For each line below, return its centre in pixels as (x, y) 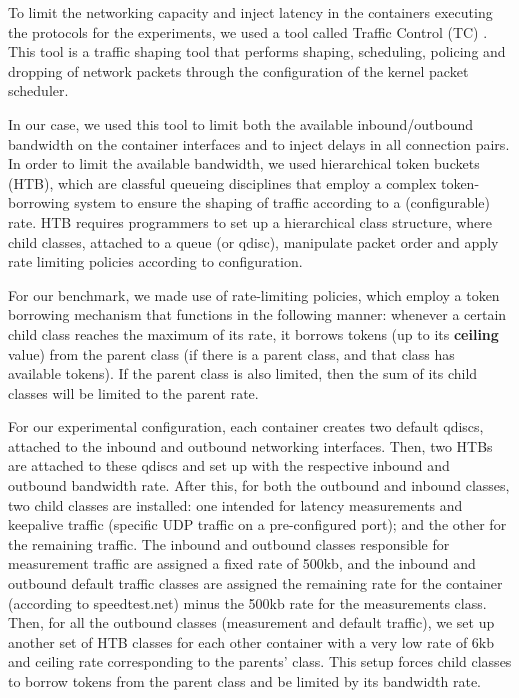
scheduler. (38, 90)
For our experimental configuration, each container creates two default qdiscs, (246, 426)
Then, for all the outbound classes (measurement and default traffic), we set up (251, 622)
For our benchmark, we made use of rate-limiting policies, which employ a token (254, 294)
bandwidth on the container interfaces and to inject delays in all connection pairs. (259, 143)
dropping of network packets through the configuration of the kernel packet (238, 70)
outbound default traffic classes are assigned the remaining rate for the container (255, 583)
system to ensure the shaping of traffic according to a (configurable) (282, 202)
